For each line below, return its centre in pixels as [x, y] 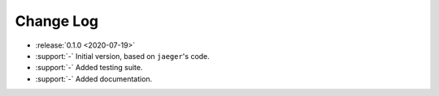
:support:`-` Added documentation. [94, 79]
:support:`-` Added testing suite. [89, 68]
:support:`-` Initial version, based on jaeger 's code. [123, 56]
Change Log [57, 21]
